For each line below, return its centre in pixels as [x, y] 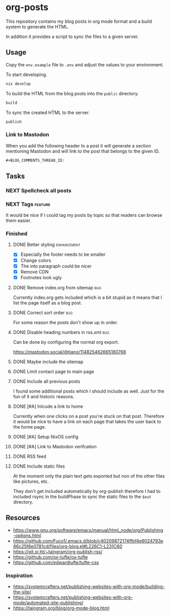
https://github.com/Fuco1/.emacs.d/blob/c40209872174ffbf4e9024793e [88, 541]
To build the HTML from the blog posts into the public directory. [72, 93]
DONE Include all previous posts [46, 381]
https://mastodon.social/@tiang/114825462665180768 [70, 352]
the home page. [30, 427]
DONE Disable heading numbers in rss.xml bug [61, 332]
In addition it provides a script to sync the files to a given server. [72, 36]
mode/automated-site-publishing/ [48, 602]
